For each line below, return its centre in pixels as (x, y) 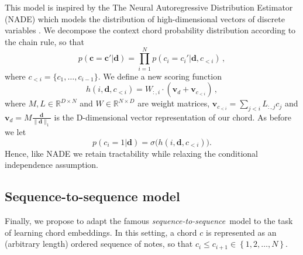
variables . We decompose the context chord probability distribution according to (150, 30)
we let (16, 132)
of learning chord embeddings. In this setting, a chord (101, 232)
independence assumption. (52, 165)
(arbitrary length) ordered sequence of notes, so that (99, 244)
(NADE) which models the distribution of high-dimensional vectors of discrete (145, 18)
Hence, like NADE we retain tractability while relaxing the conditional (131, 153)
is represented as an (241, 232)
